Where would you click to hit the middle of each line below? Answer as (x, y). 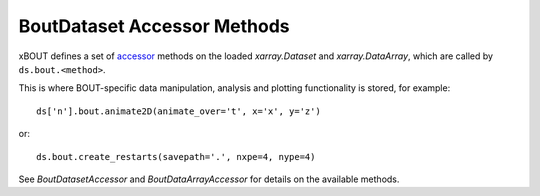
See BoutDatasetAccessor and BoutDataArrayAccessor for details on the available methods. (209, 179)
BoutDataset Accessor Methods (154, 26)
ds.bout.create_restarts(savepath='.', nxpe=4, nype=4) (176, 156)
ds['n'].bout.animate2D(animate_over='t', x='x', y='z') (179, 111)
